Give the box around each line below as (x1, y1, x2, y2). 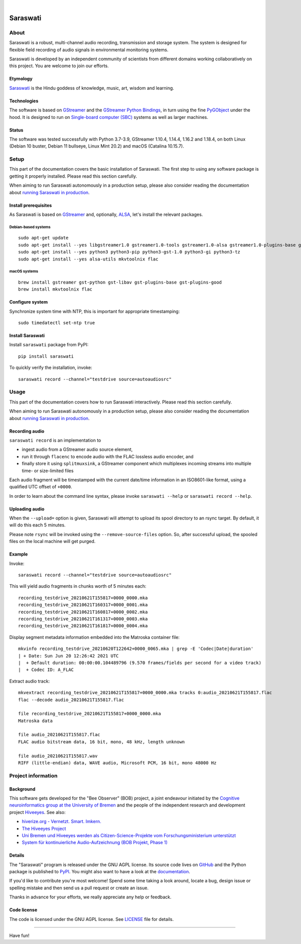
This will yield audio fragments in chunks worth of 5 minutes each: (9, 583, 146, 589)
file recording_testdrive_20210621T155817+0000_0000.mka (18, 711, 162, 717)
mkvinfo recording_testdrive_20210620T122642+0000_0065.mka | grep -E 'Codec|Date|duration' (18, 646, 254, 652)
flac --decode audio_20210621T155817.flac (18, 697, 124, 703)
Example (9, 551, 28, 557)
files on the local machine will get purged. (9, 538, 96, 545)
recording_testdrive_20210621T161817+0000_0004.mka (18, 623, 148, 629)
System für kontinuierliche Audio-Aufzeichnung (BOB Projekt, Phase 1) (22, 840, 168, 846)
